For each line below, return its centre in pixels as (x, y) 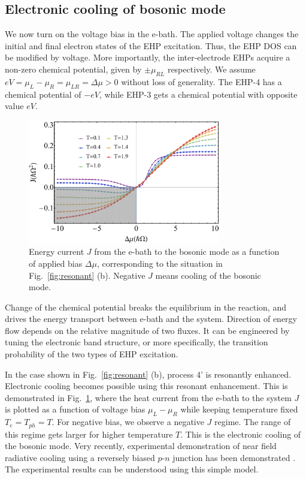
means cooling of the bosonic (208, 275)
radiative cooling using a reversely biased (80, 457)
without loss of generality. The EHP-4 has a (202, 81)
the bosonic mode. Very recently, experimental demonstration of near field (141, 446)
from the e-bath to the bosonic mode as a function (187, 251)
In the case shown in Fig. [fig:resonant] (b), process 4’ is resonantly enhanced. (148, 374)
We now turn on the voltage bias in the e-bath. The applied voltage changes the (152, 34)
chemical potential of (43, 94)
